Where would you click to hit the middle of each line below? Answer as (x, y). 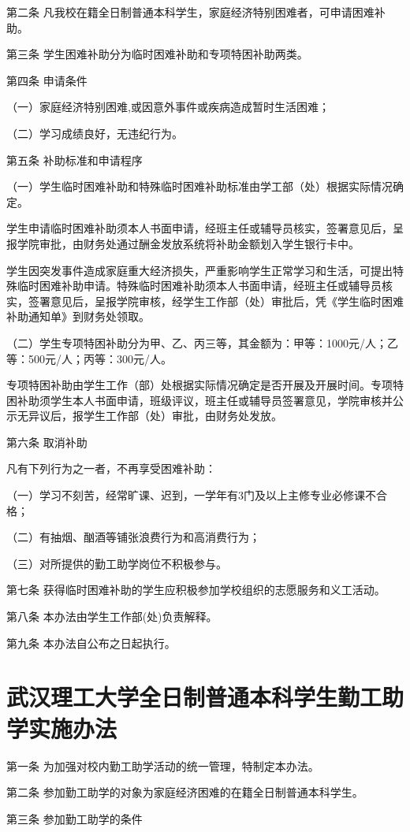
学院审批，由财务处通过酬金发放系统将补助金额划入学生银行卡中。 (188, 243)
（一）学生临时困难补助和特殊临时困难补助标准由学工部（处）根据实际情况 (199, 186)
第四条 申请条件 (47, 80)
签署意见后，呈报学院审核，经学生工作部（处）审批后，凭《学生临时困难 (216, 301)
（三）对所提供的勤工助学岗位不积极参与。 (117, 563)
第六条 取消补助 (47, 442)
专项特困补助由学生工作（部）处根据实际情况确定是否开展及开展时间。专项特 (205, 385)
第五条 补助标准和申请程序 (75, 160)
